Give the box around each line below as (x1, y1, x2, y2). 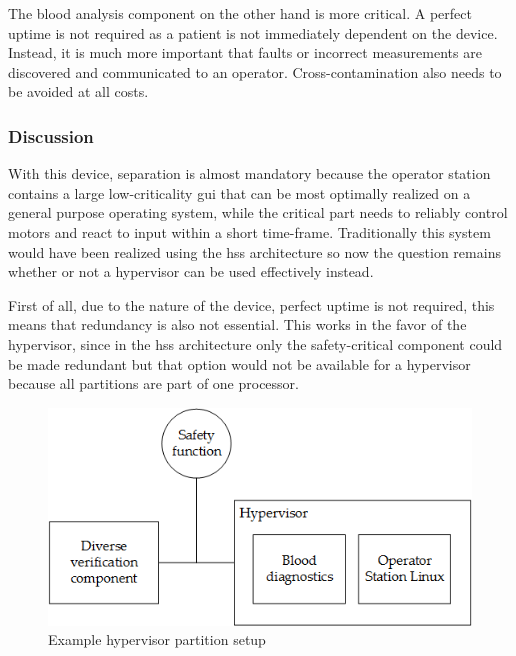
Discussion (8, 123, 94, 148)
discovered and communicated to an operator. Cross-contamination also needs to (8, 61, 502, 82)
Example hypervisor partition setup (48, 629, 266, 650)
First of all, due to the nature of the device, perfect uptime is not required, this (8, 294, 495, 315)
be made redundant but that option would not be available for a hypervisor (8, 353, 471, 374)
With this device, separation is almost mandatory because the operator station (8, 163, 491, 184)
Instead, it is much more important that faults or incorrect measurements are (8, 42, 482, 63)
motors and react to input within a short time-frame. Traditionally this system (8, 221, 491, 242)
